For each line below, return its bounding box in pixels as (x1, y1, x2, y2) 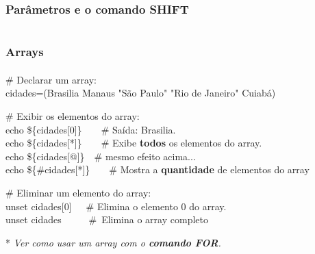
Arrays (5, 43, 44, 60)
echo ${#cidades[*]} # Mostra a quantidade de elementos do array (5, 162, 310, 177)
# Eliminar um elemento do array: (5, 185, 151, 199)
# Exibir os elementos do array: (5, 109, 140, 123)
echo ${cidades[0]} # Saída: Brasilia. (5, 122, 176, 136)
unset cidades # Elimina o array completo (5, 212, 208, 227)
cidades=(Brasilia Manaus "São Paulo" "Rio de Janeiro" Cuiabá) (5, 86, 276, 100)
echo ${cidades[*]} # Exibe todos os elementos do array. (5, 136, 262, 150)
